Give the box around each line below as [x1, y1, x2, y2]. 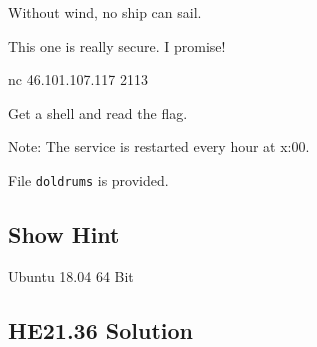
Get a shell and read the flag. [8, 102, 188, 123]
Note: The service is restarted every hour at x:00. [8, 136, 310, 157]
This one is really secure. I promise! [8, 35, 226, 56]
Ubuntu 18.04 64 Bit [8, 265, 134, 286]
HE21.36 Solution [8, 314, 194, 345]
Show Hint [8, 219, 120, 250]
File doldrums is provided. [8, 169, 169, 190]
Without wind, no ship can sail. [8, 2, 202, 22]
